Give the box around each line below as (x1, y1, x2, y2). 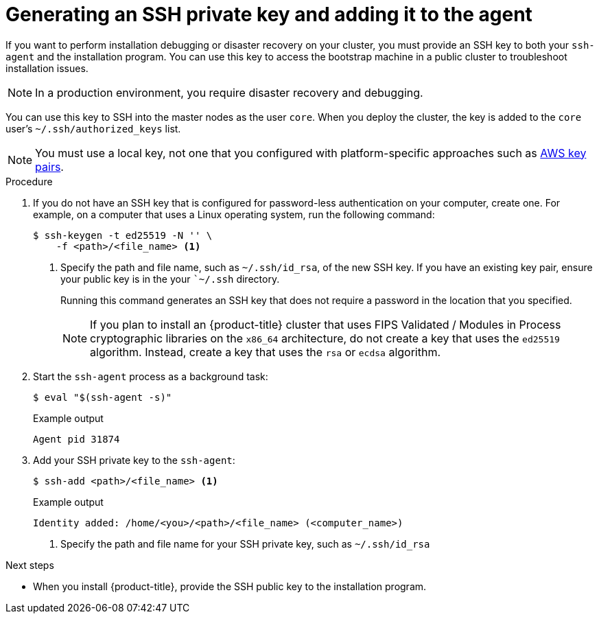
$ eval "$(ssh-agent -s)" (33, 391, 172, 403)
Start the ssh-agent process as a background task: (33, 370, 268, 382)
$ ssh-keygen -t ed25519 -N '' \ (33, 229, 213, 241)
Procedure (5, 175, 53, 187)
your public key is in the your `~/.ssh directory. (60, 272, 280, 285)
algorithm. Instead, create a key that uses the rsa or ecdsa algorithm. (90, 344, 441, 359)
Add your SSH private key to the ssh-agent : (33, 454, 235, 466)
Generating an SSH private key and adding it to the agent (5, 3, 532, 26)
